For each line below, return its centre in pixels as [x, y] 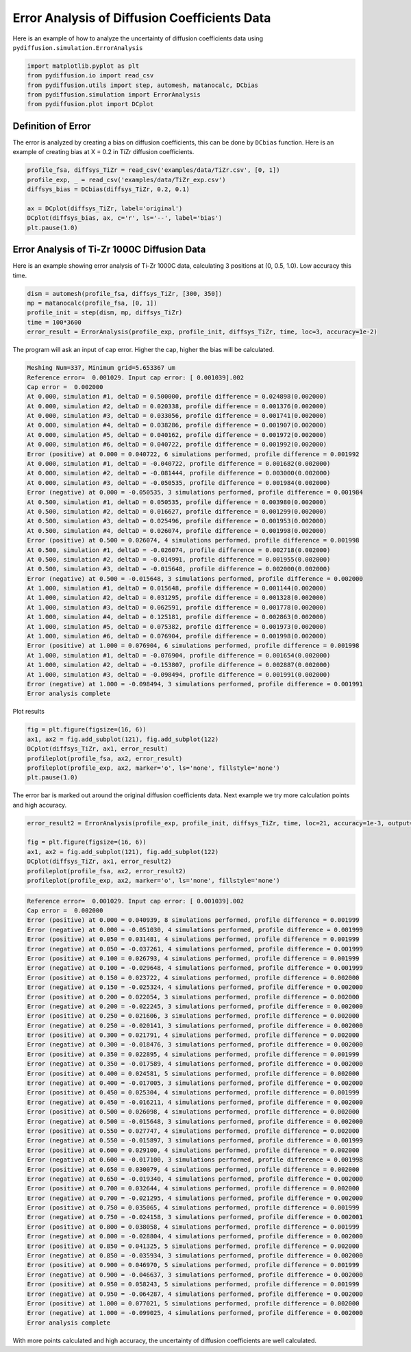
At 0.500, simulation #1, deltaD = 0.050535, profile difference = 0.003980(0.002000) [177, 502]
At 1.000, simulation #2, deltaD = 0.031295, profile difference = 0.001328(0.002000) [177, 598]
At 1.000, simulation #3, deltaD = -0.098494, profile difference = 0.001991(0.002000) [179, 674]
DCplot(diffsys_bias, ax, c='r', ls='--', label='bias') [125, 218]
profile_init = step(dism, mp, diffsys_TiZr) [105, 313]
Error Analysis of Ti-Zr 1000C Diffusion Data [109, 250]
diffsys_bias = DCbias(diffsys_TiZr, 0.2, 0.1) [108, 189]
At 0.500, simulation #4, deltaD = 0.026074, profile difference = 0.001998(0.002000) [177, 530]
